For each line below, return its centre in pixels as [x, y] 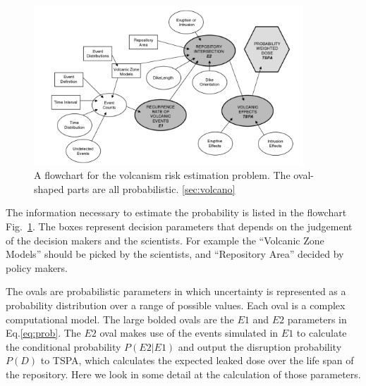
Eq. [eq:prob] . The [43, 333]
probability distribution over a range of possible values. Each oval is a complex [176, 305]
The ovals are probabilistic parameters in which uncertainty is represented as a [176, 291]
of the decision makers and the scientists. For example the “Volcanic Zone [165, 240]
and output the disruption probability [260, 346]
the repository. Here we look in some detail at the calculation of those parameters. [183, 374]
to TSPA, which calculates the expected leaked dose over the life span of [197, 360]
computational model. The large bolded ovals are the [120, 319]
